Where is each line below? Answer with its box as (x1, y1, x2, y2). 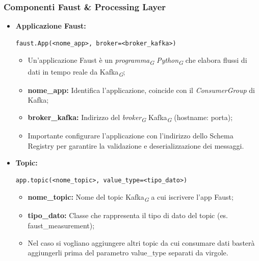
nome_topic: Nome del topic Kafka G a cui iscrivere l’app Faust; (28, 192, 234, 204)
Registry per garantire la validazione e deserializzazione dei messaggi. (28, 140, 244, 151)
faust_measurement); (28, 220, 95, 231)
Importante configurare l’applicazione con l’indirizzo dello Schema (28, 130, 234, 140)
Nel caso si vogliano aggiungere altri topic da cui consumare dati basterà (28, 237, 255, 248)
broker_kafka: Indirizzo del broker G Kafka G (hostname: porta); (28, 111, 233, 124)
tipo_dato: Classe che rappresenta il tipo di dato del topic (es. (28, 210, 228, 221)
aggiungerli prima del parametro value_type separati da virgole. (28, 247, 228, 258)
